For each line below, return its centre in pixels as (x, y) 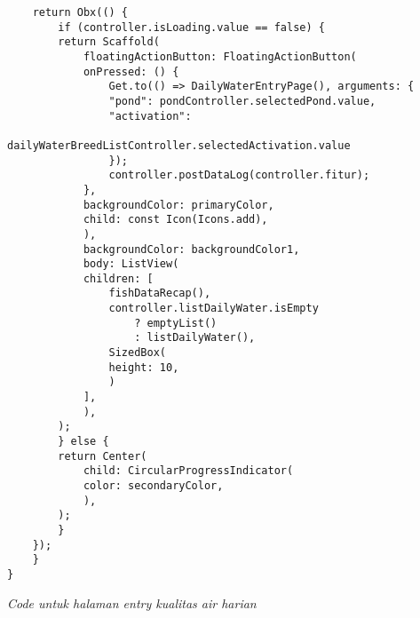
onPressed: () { (131, 71)
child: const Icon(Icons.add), (175, 220)
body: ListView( (131, 264)
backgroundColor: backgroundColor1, (191, 249)
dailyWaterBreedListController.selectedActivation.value (179, 145)
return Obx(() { (80, 12)
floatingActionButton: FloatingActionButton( (220, 56)
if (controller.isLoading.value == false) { (191, 27)
